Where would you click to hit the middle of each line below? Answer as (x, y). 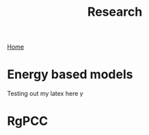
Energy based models (70, 74)
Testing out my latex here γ (45, 94)
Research (115, 12)
